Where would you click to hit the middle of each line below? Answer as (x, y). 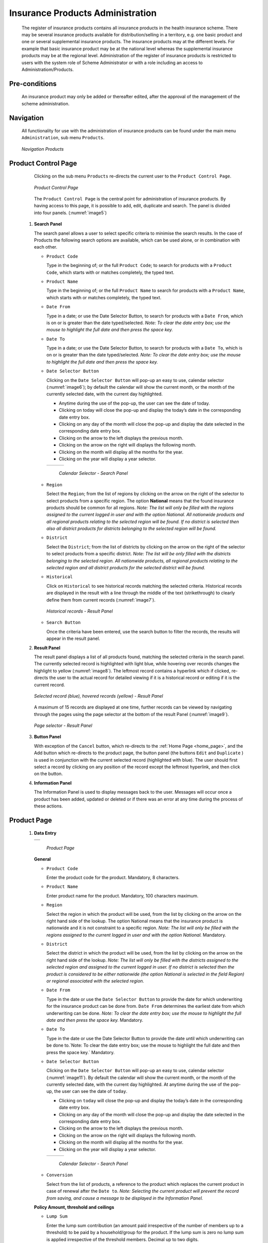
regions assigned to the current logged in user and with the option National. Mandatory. (136, 935)
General (42, 859)
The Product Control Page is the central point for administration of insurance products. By (130, 199)
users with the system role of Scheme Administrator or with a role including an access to (112, 63)
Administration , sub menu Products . (63, 138)
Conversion (60, 1175)
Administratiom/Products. (48, 69)
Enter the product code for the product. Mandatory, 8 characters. (113, 877)
